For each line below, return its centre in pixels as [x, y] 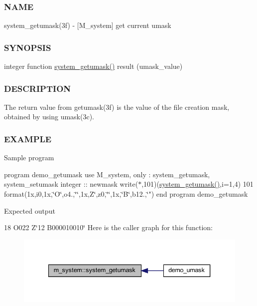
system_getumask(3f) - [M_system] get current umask [88, 25]
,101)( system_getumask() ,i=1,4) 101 [197, 184]
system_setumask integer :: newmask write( [71, 184]
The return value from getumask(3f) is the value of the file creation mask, [117, 107]
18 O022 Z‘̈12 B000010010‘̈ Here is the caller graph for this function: [108, 227]
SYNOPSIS [28, 47]
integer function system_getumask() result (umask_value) [93, 66]
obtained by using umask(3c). [49, 117]
